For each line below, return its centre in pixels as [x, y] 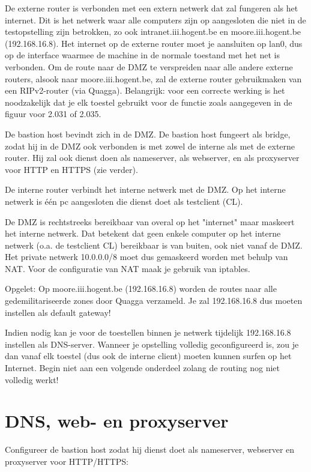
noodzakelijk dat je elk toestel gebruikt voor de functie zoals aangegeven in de [149, 102]
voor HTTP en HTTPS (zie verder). [71, 169]
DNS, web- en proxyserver [117, 421]
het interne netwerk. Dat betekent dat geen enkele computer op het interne [143, 233]
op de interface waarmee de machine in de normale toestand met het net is [142, 55]
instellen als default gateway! [58, 312]
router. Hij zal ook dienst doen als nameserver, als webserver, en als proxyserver [152, 158]
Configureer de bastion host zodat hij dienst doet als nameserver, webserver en [150, 449]
